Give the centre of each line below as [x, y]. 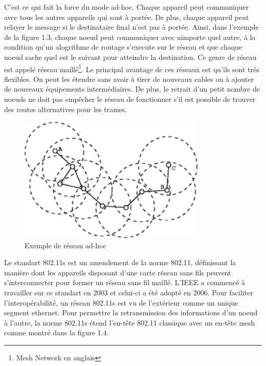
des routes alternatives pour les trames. [66, 109]
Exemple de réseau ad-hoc [65, 245]
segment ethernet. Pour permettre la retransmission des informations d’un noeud [131, 313]
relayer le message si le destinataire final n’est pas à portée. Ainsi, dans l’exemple [131, 27]
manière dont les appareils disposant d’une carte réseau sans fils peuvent [118, 272]
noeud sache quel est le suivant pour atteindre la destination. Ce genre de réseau [130, 57]
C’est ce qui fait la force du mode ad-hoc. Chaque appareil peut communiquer [127, 7]
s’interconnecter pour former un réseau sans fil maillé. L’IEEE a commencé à [125, 282]
